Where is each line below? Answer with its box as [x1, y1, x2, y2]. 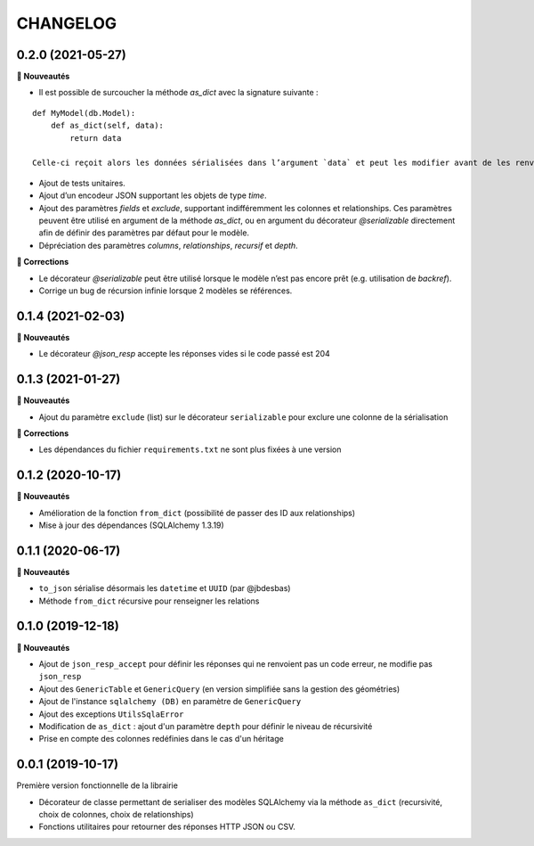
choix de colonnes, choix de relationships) [38, 809, 195, 819]
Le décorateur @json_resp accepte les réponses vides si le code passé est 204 [38, 349, 331, 359]
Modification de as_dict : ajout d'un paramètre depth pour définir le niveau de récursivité [38, 720, 373, 731]
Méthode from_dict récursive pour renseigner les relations [38, 595, 260, 606]
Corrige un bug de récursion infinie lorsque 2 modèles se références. [38, 285, 293, 296]
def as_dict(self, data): [50, 120, 165, 131]
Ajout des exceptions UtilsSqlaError [38, 709, 184, 719]
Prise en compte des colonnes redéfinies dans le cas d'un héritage [38, 734, 284, 744]
